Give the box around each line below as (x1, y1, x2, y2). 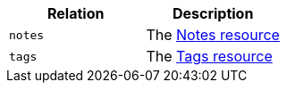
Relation (47, 4, 105, 22)
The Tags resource (146, 47, 273, 65)
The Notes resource (146, 26, 280, 44)
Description (172, 4, 254, 22)
